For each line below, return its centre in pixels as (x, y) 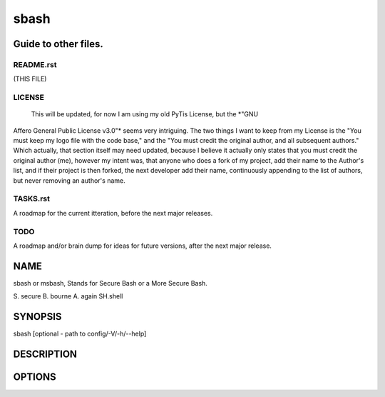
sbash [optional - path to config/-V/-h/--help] (80, 334)
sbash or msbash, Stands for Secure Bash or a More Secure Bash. (111, 283)
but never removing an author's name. (69, 180)
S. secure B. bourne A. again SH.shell (68, 296)
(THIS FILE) (30, 79)
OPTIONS (35, 377)
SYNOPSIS (37, 317)
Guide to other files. (58, 44)
